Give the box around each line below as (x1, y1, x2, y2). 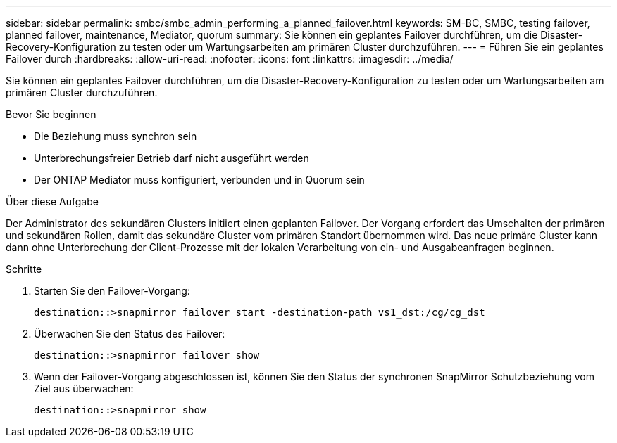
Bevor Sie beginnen (6, 108, 96, 120)
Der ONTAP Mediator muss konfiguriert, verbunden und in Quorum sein (34, 174, 365, 186)
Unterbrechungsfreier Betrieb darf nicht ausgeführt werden (34, 152, 309, 164)
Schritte (6, 263, 42, 275)
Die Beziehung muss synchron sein (34, 130, 197, 142)
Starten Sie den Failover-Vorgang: (34, 285, 190, 297)
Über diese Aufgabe (6, 195, 99, 207)
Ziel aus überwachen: (34, 383, 134, 394)
